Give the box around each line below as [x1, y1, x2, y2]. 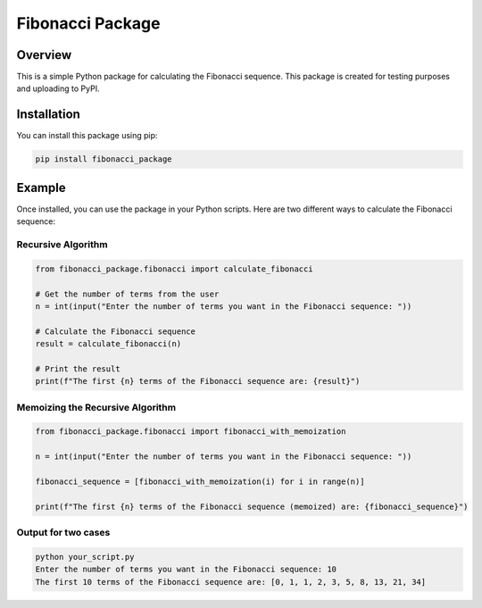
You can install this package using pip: [16, 130, 158, 141]
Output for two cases [16, 527, 111, 539]
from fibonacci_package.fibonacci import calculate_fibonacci [35, 263, 313, 274]
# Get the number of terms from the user [35, 288, 220, 299]
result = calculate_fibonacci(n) [35, 339, 182, 349]
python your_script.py [35, 552, 135, 562]
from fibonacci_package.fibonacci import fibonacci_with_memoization [35, 427, 346, 437]
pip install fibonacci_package [35, 154, 173, 164]
